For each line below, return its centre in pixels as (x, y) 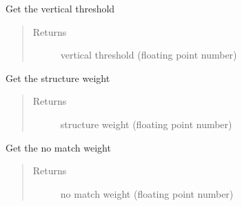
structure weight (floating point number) (146, 124)
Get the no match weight (58, 147)
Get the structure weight (58, 78)
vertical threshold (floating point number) (149, 55)
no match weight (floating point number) (147, 193)
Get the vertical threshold (60, 8)
